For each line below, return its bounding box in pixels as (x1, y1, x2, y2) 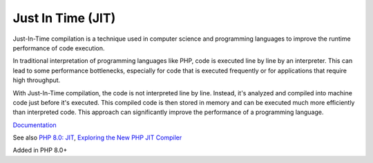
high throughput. (12, 76, 61, 84)
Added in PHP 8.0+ (12, 146, 68, 155)
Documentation (12, 121, 57, 129)
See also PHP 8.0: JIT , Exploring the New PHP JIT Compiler (12, 133, 182, 142)
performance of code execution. (12, 44, 105, 52)
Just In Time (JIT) (12, 10, 116, 26)
